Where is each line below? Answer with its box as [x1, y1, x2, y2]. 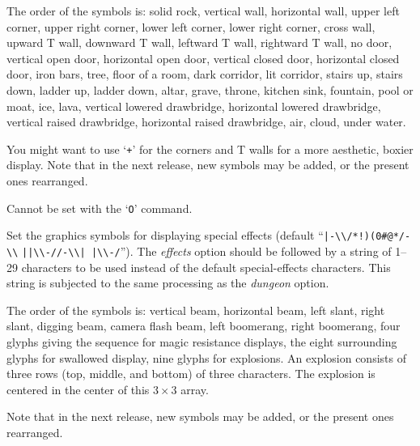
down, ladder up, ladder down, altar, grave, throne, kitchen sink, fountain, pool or [6, 81, 414, 98]
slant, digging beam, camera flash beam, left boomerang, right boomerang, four [6, 317, 401, 334]
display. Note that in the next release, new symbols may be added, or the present [6, 156, 409, 173]
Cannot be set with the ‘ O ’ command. [6, 199, 193, 216]
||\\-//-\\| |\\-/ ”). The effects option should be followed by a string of [22, 242, 392, 259]
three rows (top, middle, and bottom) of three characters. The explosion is [6, 365, 375, 382]
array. [180, 380, 209, 397]
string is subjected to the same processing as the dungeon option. [6, 274, 329, 291]
